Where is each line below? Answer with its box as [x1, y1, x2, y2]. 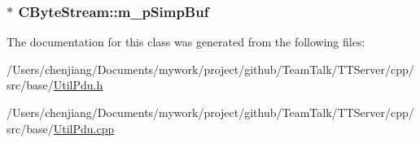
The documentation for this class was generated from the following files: [7, 33, 365, 50]
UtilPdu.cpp [53, 119, 115, 136]
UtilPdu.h [53, 76, 103, 93]
